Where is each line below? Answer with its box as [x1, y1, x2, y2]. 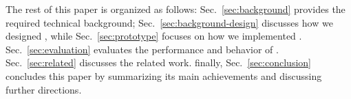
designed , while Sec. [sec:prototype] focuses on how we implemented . [6, 29, 302, 43]
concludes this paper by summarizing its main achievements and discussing [6, 68, 322, 83]
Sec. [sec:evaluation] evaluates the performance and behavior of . [6, 42, 279, 56]
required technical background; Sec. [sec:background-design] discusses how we [6, 15, 333, 29]
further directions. [6, 82, 82, 96]
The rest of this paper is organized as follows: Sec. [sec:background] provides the [6, 2, 345, 16]
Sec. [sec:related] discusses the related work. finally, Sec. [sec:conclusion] [6, 55, 311, 70]
